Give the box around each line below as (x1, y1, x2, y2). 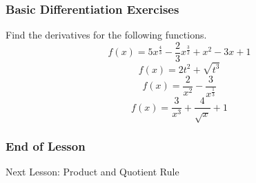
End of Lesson (6, 137, 86, 154)
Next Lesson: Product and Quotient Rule (6, 164, 179, 179)
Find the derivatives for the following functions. (6, 28, 207, 42)
